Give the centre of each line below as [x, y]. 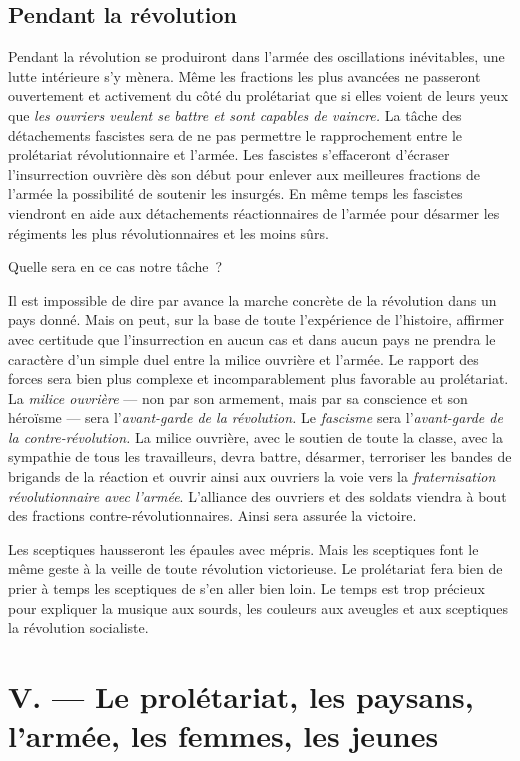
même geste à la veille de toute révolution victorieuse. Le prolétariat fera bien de [255, 568]
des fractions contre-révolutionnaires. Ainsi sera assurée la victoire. [212, 515]
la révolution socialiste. [78, 627]
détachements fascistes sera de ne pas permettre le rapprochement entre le [235, 134]
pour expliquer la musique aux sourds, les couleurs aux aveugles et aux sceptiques [258, 607]
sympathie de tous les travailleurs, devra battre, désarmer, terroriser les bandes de [260, 456]
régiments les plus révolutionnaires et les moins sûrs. [168, 232]
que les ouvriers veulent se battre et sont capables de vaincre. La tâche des [235, 114]
